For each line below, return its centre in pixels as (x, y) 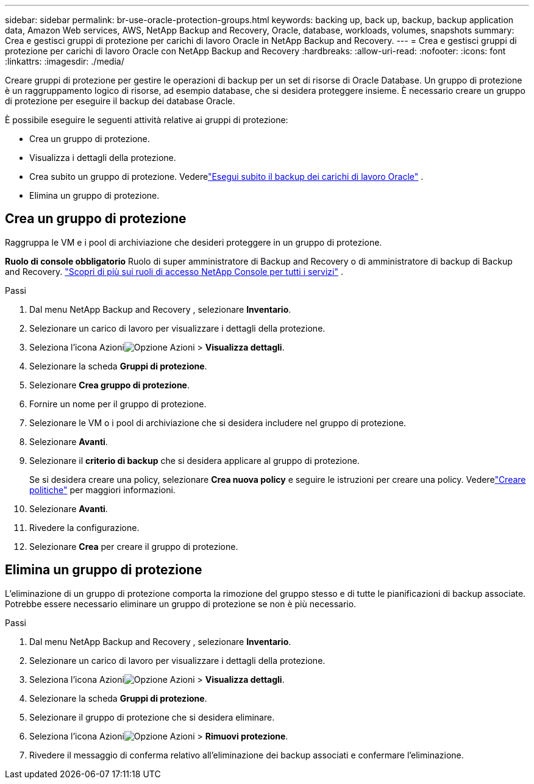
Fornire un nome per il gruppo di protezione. (118, 404)
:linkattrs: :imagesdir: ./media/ (65, 61)
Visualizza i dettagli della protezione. (103, 158)
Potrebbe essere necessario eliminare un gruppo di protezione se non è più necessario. (181, 604)
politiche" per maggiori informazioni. (102, 490)
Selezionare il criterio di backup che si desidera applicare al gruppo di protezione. (194, 460)
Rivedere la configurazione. (84, 527)
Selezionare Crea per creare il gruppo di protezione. (134, 546)
